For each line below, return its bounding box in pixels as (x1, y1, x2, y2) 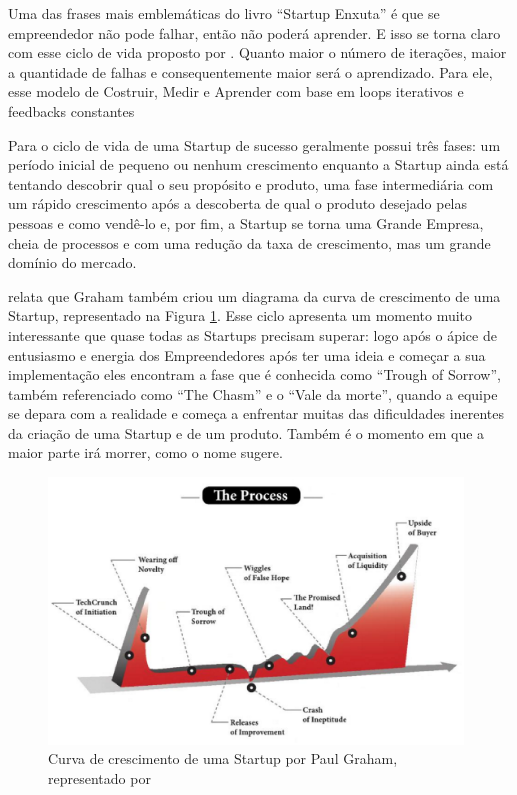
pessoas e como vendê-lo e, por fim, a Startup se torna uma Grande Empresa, (8, 212, 484, 233)
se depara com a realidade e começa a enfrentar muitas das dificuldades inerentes (8, 403, 504, 424)
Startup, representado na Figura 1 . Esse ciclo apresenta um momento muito (8, 305, 473, 326)
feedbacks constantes (8, 100, 135, 121)
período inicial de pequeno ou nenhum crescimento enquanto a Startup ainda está (8, 154, 509, 175)
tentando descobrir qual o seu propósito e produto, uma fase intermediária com (8, 173, 494, 194)
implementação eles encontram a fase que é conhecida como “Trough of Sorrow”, (8, 364, 501, 385)
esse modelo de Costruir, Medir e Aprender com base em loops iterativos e (8, 81, 464, 102)
